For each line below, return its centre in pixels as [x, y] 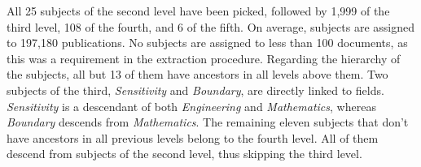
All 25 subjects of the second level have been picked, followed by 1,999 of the [198, 11]
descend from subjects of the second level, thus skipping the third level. [184, 154]
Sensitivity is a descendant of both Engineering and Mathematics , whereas [191, 106]
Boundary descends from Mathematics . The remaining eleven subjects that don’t [208, 122]
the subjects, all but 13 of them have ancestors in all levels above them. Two [197, 74]
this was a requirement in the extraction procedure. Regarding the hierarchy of [204, 58]
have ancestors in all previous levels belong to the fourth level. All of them [193, 137]
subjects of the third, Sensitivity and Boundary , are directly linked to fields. [195, 90]
